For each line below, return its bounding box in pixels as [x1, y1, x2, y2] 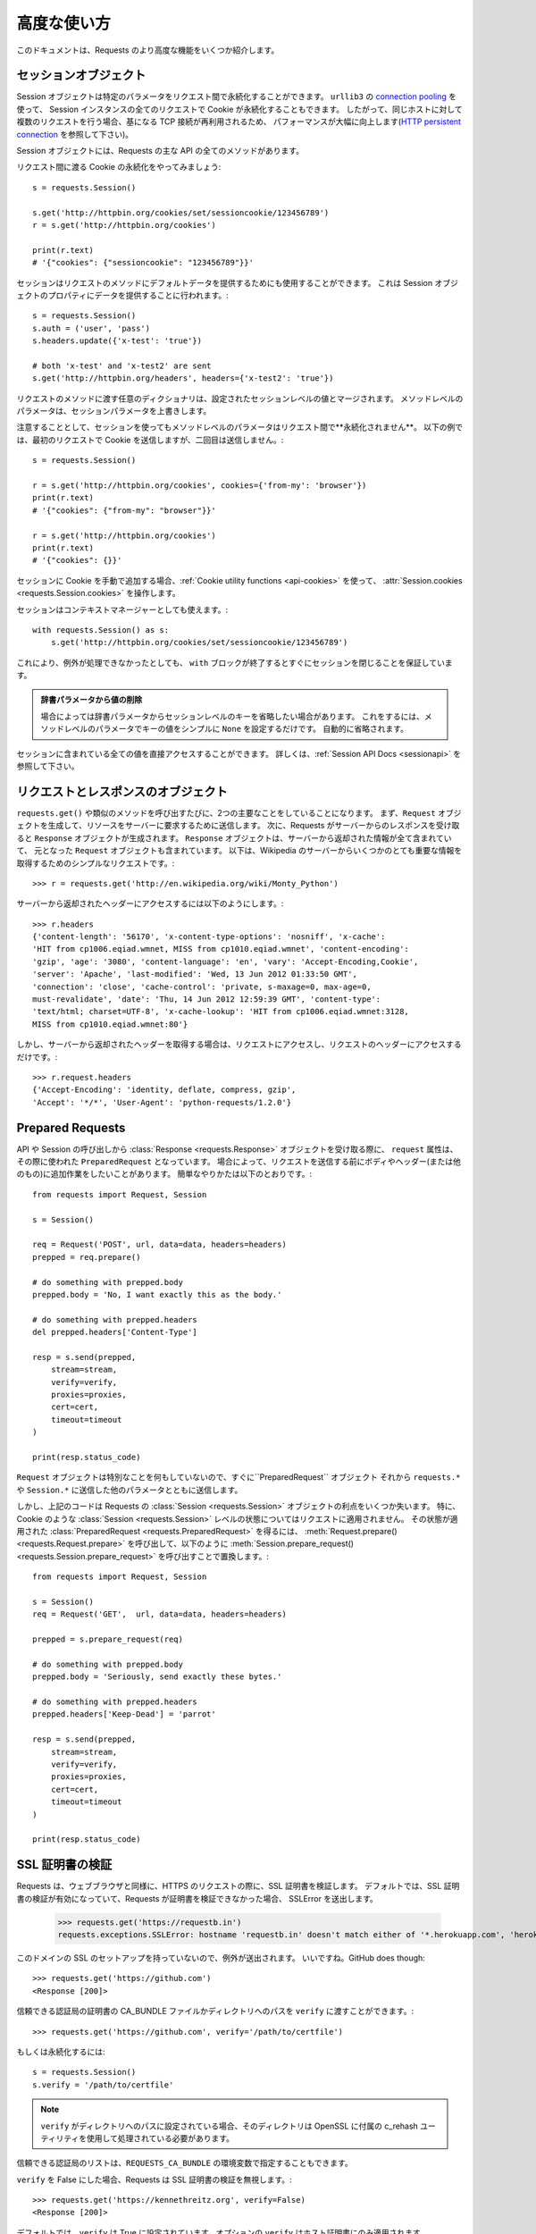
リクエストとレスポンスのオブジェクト [16, 784, 228, 799]
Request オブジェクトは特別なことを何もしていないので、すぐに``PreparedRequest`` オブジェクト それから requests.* [16, 1472, 461, 1482]
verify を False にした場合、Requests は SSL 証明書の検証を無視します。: [16, 2174, 292, 2185]
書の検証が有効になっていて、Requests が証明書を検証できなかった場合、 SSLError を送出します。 [16, 1893, 379, 1903]
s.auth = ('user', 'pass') [32, 323, 151, 333]
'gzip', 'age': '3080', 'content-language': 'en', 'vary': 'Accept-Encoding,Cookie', [32, 956, 419, 967]
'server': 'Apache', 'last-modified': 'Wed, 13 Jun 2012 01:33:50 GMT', [32, 970, 357, 979]
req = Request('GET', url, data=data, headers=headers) [32, 1609, 288, 1619]
